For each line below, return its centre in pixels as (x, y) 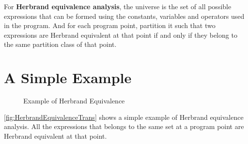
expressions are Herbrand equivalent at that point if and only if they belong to (121, 35)
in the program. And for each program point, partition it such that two (110, 25)
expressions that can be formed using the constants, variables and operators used (124, 16)
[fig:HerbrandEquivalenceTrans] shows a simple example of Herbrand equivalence (124, 117)
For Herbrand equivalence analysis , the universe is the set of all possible (118, 6)
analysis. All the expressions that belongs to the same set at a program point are (124, 126)
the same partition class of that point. (60, 44)
